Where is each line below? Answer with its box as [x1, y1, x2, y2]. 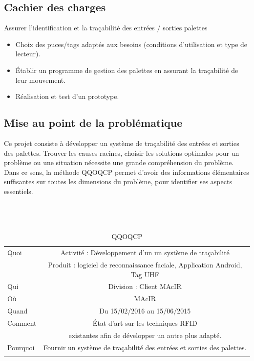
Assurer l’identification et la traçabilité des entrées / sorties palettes [4, 23, 208, 33]
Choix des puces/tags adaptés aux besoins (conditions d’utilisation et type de [15, 39, 248, 49]
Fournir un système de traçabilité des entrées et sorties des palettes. [43, 342, 247, 352]
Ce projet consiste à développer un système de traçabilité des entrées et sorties [4, 138, 239, 148]
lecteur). [15, 48, 41, 59]
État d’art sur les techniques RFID [92, 317, 197, 328]
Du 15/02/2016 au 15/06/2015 [99, 306, 191, 316]
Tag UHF [130, 269, 159, 279]
